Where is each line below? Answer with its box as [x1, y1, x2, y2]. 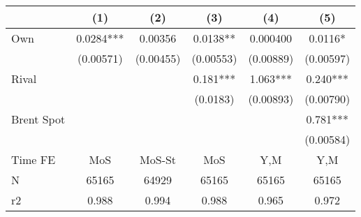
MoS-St [140, 151, 177, 167]
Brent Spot [11, 111, 66, 127]
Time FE [11, 151, 56, 167]
